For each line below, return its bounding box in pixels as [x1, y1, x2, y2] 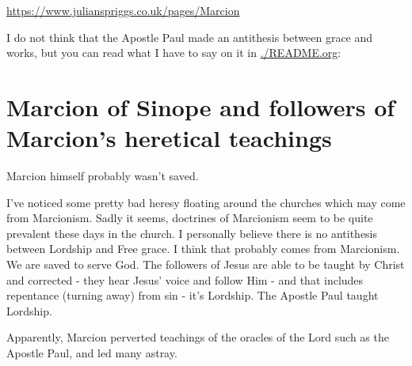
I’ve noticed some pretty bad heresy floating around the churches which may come [6, 194, 406, 210]
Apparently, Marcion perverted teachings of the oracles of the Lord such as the [6, 329, 389, 345]
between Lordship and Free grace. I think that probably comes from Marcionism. [6, 240, 400, 257]
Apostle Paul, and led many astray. [6, 345, 177, 361]
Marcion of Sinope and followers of [6, 90, 395, 123]
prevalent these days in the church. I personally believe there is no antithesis [6, 225, 378, 241]
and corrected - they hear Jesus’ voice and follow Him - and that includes [6, 271, 364, 288]
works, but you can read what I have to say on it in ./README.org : [6, 44, 341, 61]
